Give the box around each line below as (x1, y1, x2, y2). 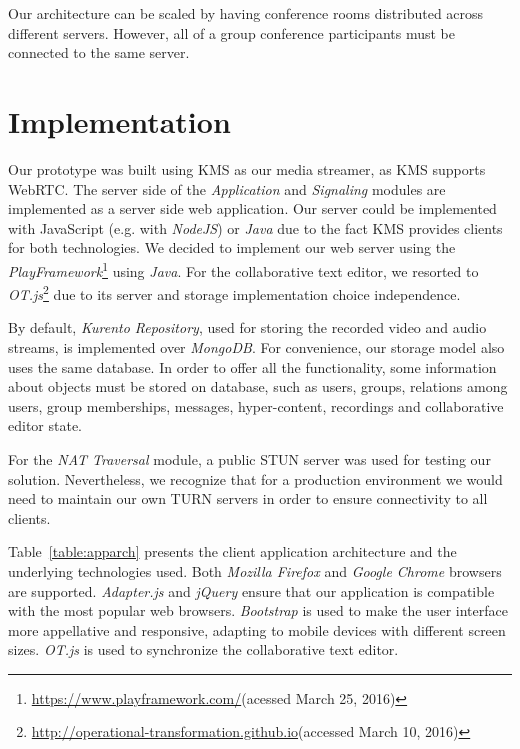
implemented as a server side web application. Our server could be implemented (8, 198, 497, 219)
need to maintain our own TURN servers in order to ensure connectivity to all (8, 488, 488, 509)
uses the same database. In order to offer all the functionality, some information (8, 356, 497, 377)
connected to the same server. (8, 42, 190, 63)
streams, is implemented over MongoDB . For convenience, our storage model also (8, 336, 505, 357)
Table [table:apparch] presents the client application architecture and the (8, 541, 457, 562)
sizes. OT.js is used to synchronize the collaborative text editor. (8, 639, 399, 660)
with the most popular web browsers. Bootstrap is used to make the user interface (8, 600, 508, 621)
